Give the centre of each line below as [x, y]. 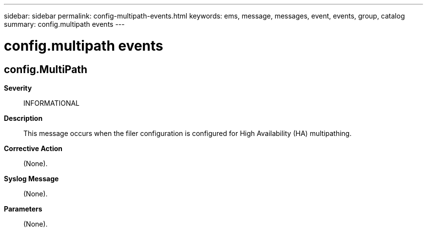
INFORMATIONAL [52, 103]
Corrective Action [33, 148]
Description [23, 118]
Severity [18, 88]
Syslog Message [31, 178]
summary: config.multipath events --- [64, 24]
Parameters [23, 209]
